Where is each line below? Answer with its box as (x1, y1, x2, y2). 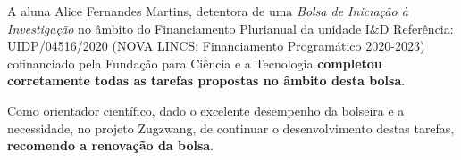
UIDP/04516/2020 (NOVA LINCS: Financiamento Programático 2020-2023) (7, 36, 425, 55)
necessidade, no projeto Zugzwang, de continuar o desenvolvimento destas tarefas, (7, 118, 455, 137)
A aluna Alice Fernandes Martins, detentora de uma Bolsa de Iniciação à (7, 2, 408, 20)
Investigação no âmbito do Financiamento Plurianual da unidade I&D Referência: (7, 19, 454, 37)
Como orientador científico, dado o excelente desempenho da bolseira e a (7, 100, 405, 119)
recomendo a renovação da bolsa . (7, 136, 214, 155)
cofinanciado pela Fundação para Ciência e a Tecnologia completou (7, 53, 382, 72)
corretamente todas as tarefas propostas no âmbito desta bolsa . (7, 71, 406, 90)
